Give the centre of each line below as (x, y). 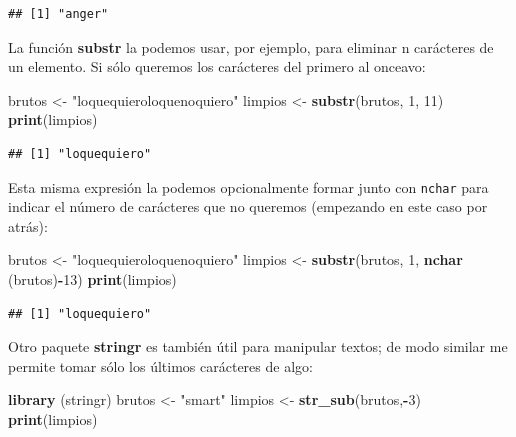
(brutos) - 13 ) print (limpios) (92, 279)
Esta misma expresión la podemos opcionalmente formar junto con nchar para (248, 186)
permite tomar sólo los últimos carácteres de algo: (160, 365)
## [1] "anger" (58, 14)
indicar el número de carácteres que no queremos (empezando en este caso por (248, 206)
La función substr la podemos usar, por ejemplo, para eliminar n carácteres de (251, 46)
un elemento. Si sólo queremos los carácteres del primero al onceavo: (217, 66)
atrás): (28, 225)
